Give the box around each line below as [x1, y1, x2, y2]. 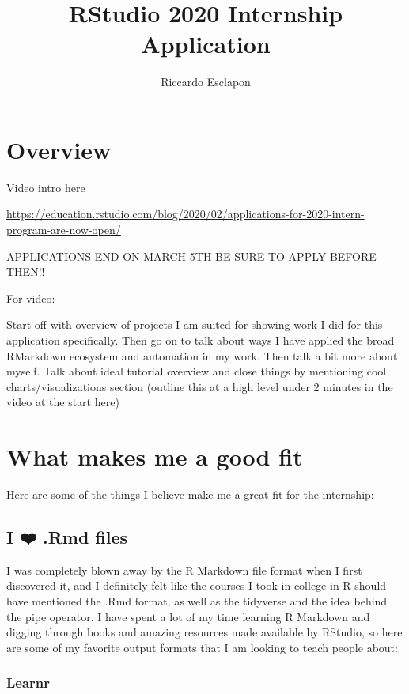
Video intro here [6, 179, 85, 195]
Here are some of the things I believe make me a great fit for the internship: [6, 486, 374, 503]
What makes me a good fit [6, 440, 303, 473]
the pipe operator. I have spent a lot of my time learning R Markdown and [6, 608, 370, 624]
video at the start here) [6, 394, 119, 410]
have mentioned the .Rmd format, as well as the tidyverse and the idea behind [6, 593, 388, 609]
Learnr [6, 673, 51, 692]
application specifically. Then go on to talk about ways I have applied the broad [6, 332, 395, 348]
